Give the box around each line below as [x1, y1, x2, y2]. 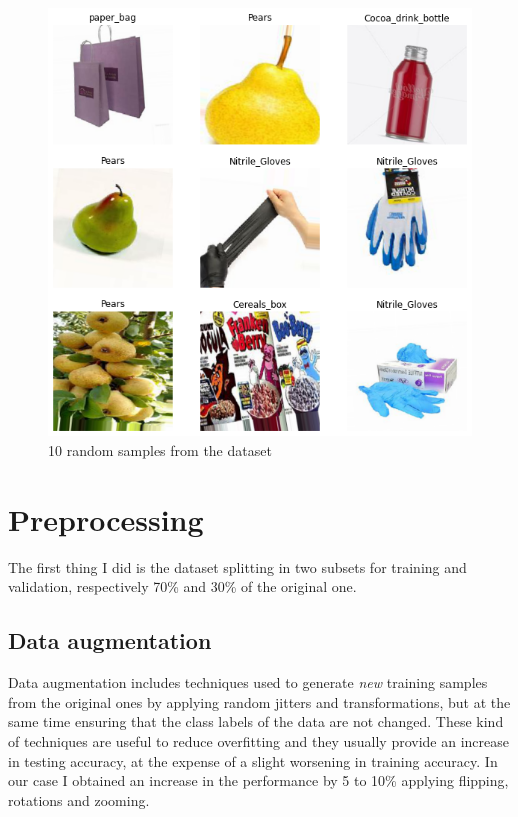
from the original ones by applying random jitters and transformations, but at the [8, 691, 511, 712]
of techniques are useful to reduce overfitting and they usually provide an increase [8, 730, 510, 751]
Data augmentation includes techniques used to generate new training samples [8, 672, 488, 693]
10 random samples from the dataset [48, 440, 272, 461]
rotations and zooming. [8, 789, 150, 810]
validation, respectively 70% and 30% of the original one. [8, 576, 357, 597]
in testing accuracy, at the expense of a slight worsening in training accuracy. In [8, 750, 498, 771]
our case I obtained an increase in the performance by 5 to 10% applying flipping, [8, 770, 509, 791]
